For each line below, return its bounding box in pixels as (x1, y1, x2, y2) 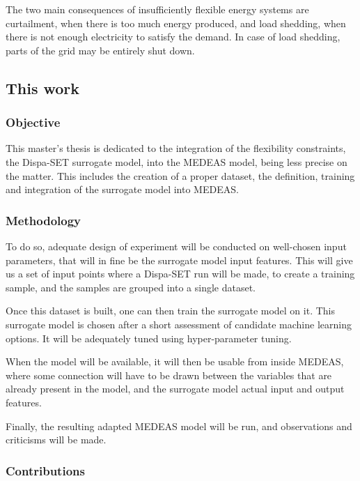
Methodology (6, 211, 81, 229)
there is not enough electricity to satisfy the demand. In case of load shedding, (6, 29, 341, 44)
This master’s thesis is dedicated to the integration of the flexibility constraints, (6, 141, 346, 155)
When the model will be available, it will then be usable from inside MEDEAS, (6, 354, 344, 369)
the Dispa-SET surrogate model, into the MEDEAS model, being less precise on (6, 154, 347, 169)
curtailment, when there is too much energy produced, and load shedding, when (6, 15, 346, 30)
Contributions (6, 461, 85, 479)
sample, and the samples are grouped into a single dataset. (6, 280, 256, 294)
